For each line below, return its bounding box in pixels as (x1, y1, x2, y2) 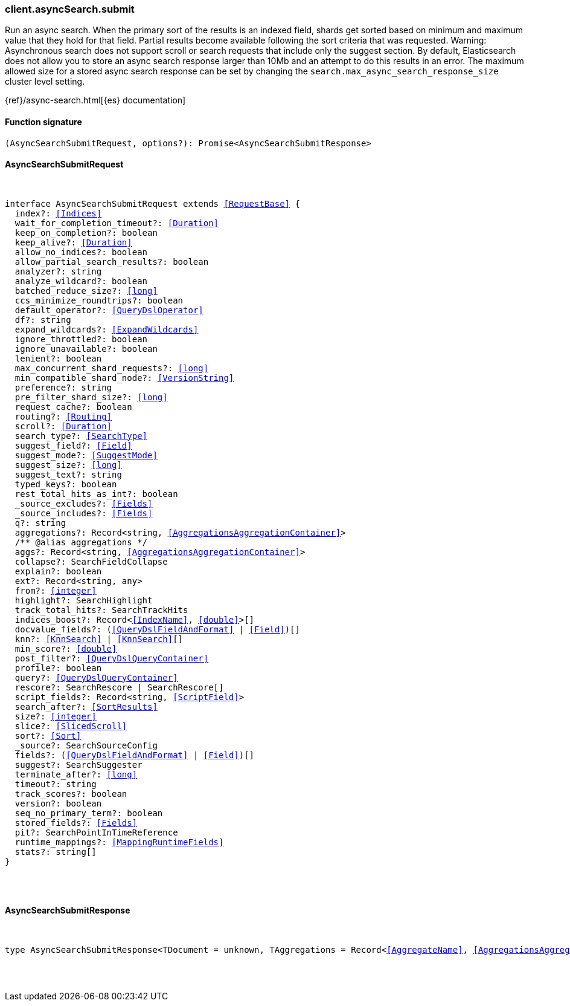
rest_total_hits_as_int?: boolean (14, 488, 178, 499)
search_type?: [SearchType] (14, 430, 148, 441)
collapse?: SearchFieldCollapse (14, 556, 168, 566)
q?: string (14, 518, 66, 528)
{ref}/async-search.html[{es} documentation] (5, 95, 186, 106)
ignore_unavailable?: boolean (14, 343, 158, 354)
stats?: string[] (14, 846, 97, 857)
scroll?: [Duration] (14, 421, 112, 431)
